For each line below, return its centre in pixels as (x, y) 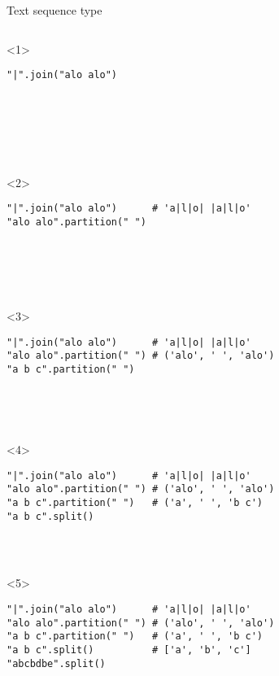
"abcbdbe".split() (56, 663)
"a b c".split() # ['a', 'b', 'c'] (129, 650)
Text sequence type (54, 10)
